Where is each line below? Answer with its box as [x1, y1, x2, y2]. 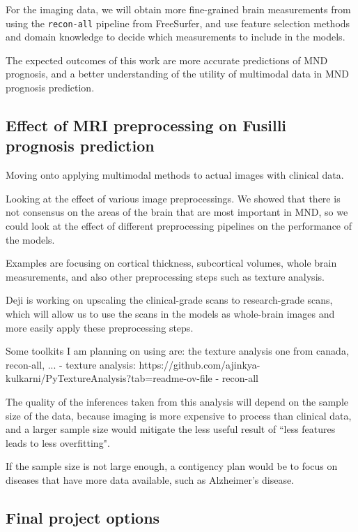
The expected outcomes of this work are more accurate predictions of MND [6, 52, 328, 67]
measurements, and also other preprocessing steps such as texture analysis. [6, 269, 325, 283]
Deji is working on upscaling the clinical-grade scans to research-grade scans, [6, 293, 333, 307]
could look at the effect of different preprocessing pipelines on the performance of [6, 219, 352, 232]
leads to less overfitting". [6, 435, 110, 450]
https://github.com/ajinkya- [139, 357, 260, 371]
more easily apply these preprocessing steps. [6, 320, 194, 334]
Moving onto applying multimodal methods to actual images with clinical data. [6, 168, 344, 182]
